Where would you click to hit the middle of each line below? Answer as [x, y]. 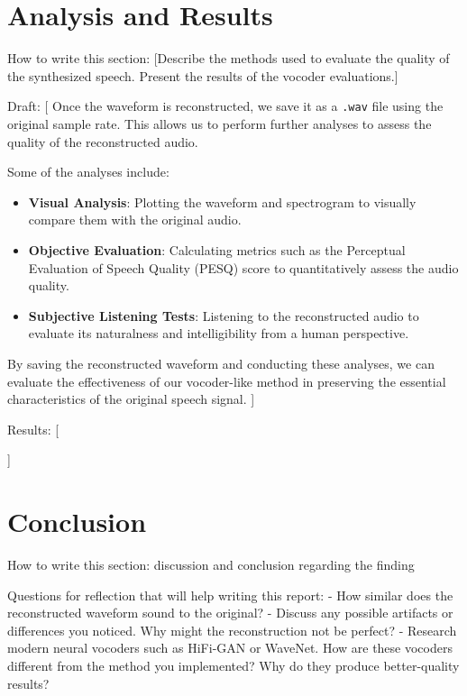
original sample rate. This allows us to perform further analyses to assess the [220, 123]
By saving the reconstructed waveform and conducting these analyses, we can [221, 363]
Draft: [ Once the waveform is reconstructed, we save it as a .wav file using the [225, 106]
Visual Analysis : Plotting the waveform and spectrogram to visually [222, 201]
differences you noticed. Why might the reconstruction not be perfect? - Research [232, 630]
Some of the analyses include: [88, 172]
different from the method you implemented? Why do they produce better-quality [233, 665]
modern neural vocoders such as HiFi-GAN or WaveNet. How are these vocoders [230, 648]
